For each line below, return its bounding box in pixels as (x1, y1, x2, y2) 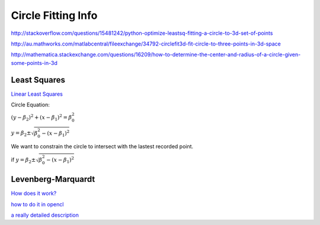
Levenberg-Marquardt (11, 174, 95, 184)
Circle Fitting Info (11, 9, 98, 22)
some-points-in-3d (11, 59, 57, 66)
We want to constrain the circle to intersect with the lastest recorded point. (11, 143, 194, 150)
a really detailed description (11, 211, 79, 219)
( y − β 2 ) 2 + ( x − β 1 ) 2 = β (11, 113, 72, 122)
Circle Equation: (11, 101, 50, 109)
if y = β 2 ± (11, 156, 36, 165)
